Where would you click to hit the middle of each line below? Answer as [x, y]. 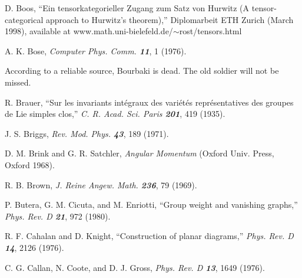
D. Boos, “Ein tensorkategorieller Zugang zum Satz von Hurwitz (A [127, 8]
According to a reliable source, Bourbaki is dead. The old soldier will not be [142, 71]
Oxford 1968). [30, 164]
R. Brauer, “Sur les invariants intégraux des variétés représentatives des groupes [149, 102]
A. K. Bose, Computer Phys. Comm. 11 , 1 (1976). [96, 50]
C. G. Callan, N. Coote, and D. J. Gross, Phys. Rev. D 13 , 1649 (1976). [135, 267]
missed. [18, 82]
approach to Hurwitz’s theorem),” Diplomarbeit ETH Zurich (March [170, 19]
